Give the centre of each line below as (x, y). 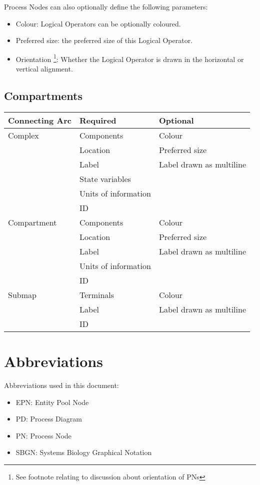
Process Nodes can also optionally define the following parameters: (106, 6)
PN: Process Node (43, 435)
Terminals (97, 294)
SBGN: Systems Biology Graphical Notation (84, 452)
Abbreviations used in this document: (61, 385)
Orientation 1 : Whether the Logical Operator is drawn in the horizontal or (130, 58)
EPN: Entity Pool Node (52, 402)
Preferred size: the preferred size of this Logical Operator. (104, 40)
